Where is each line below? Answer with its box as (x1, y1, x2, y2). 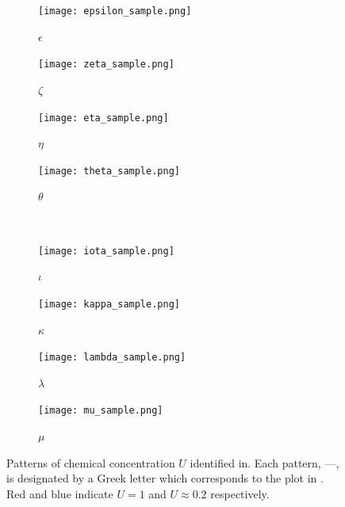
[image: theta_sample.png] (38, 165, 180, 177)
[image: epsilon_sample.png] (38, 6, 192, 17)
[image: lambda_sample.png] (38, 352, 186, 364)
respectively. (210, 485, 270, 501)
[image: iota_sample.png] (38, 245, 174, 257)
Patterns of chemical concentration (6, 454, 175, 471)
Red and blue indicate (6, 485, 113, 501)
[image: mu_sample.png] (38, 405, 163, 417)
